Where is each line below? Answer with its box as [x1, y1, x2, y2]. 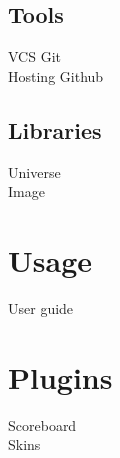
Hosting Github [8, 65, 104, 86]
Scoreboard [8, 414, 77, 435]
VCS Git [8, 46, 61, 67]
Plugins [8, 356, 113, 397]
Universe [8, 161, 61, 182]
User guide [8, 297, 74, 318]
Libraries [8, 114, 102, 145]
